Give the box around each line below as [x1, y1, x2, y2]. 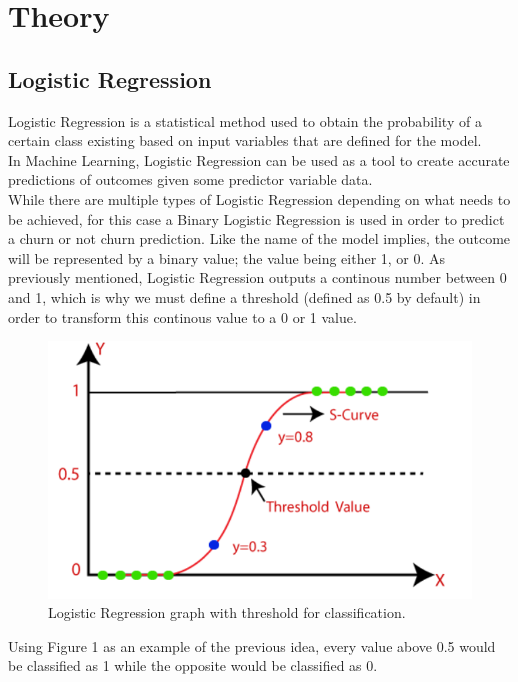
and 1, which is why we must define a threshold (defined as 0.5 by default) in [8, 286, 481, 307]
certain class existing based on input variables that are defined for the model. [8, 130, 482, 151]
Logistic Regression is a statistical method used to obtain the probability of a [8, 110, 482, 131]
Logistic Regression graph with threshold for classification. [48, 602, 406, 623]
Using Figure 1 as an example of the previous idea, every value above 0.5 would [8, 635, 496, 656]
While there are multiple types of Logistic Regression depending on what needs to [8, 188, 511, 209]
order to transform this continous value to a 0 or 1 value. [8, 306, 357, 327]
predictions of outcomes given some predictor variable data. [8, 169, 373, 190]
